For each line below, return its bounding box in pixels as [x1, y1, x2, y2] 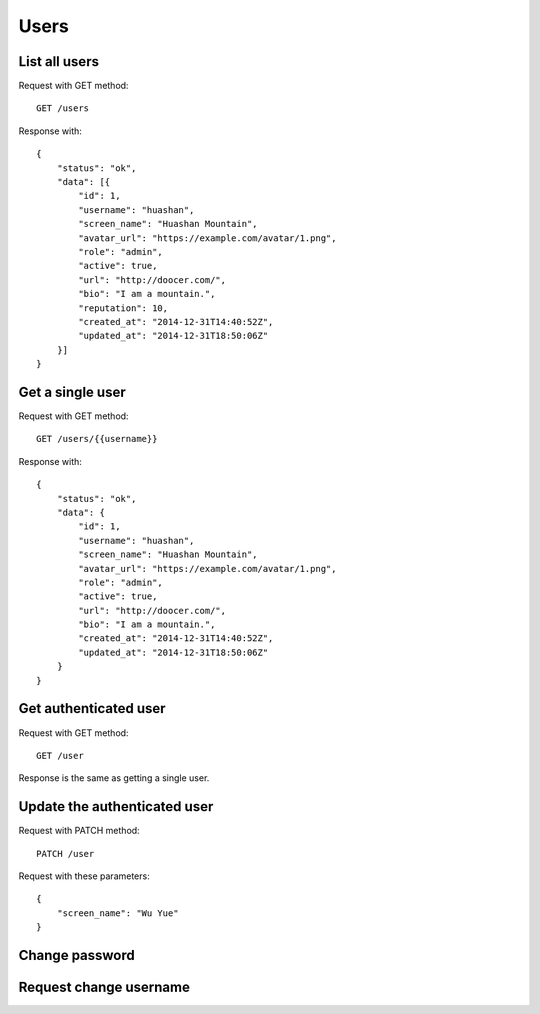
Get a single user [18, 383, 126, 400]
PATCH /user [36, 848, 95, 859]
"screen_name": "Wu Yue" [56, 907, 179, 919]
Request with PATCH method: [18, 825, 140, 837]
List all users [18, 53, 100, 70]
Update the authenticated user [18, 798, 214, 815]
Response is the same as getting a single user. [18, 772, 210, 784]
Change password [18, 947, 135, 964]
